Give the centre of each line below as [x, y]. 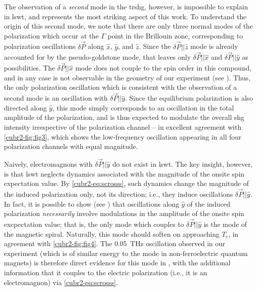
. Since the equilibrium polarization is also [189, 98]
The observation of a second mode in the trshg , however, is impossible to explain [126, 6]
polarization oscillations [40, 46]
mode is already [214, 46]
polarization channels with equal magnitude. [71, 146]
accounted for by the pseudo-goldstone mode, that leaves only [97, 57]
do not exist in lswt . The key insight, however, [183, 164]
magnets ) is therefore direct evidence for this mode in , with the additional [117, 263]
